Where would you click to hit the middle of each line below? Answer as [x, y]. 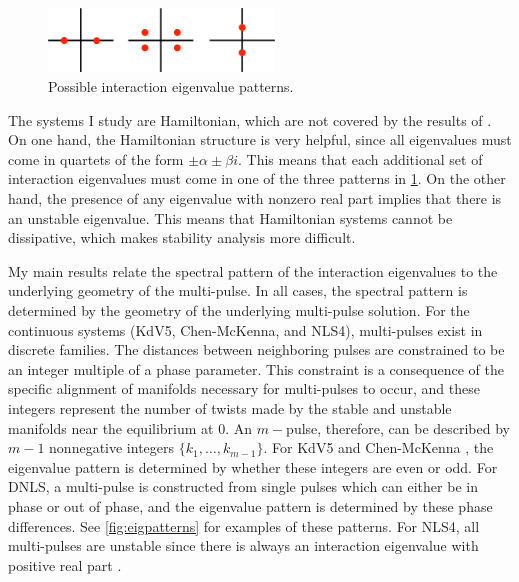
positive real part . [65, 564]
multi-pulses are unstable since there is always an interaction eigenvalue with [243, 545]
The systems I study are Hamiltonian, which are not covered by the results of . [250, 119]
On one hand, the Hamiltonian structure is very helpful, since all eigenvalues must [260, 139]
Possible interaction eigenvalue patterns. [171, 86]
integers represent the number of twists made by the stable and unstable [230, 407]
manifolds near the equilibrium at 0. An [130, 427]
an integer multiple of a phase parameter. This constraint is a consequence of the [256, 368]
